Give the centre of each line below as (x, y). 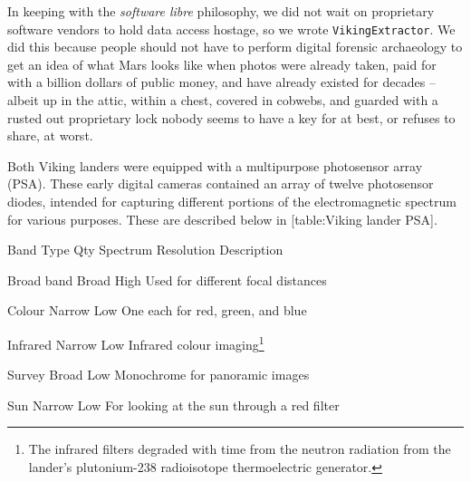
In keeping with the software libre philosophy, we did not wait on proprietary (221, 11)
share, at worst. (50, 135)
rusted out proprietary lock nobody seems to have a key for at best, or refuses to (231, 117)
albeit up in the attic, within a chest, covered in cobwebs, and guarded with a (223, 100)
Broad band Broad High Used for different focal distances (167, 280)
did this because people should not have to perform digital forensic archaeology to (235, 47)
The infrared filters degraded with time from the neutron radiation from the (240, 449)
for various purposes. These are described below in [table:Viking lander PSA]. (222, 219)
